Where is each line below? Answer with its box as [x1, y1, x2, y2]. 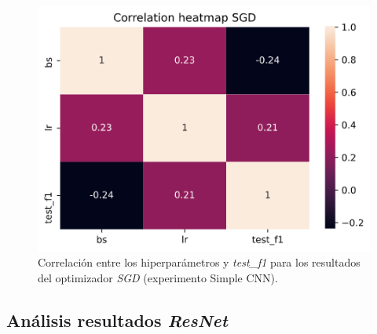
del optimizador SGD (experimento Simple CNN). [38, 270, 278, 286]
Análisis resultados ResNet [6, 308, 228, 332]
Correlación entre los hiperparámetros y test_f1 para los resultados [38, 254, 361, 270]
